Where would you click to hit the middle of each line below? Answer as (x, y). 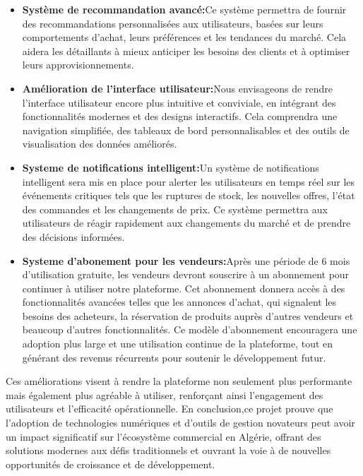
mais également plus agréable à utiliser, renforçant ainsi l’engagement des (165, 394)
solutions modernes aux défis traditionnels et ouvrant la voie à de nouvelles (168, 450)
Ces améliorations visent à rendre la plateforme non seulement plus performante (179, 381)
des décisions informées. (73, 236)
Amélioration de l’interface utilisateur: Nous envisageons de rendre (177, 88)
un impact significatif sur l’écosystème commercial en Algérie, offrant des (163, 436)
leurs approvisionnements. (78, 65)
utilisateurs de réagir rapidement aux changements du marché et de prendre (186, 223)
